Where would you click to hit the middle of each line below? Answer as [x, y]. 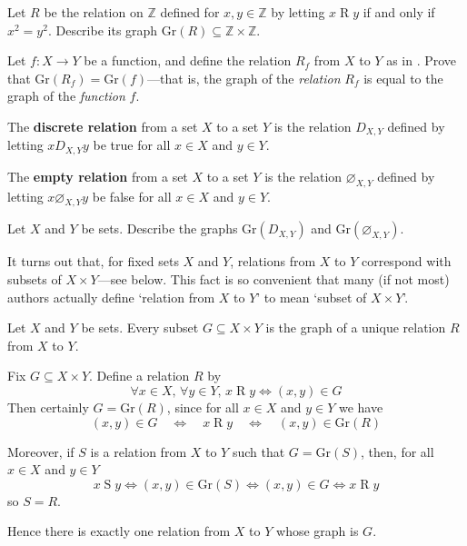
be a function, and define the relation [188, 60]
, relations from [273, 261]
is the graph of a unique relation [356, 328]
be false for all [132, 196]
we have [361, 407]
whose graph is [318, 531]
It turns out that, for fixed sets [93, 261]
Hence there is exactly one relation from [119, 531]
